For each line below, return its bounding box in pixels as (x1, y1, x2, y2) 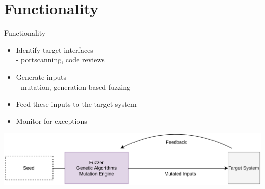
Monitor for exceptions (16, 115, 87, 126)
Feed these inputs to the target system (16, 99, 137, 109)
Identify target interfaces (16, 44, 93, 55)
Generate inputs (16, 71, 67, 82)
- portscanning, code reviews (16, 54, 105, 65)
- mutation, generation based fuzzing (16, 81, 130, 92)
